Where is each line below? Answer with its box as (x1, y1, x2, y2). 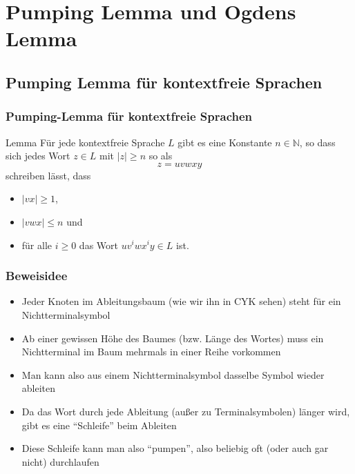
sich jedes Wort (6, 148, 70, 163)
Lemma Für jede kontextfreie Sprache (6, 135, 165, 149)
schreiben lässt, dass (6, 168, 91, 182)
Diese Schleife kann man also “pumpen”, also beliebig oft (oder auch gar (21, 441, 329, 455)
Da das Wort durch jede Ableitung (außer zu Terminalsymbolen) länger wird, (21, 404, 350, 418)
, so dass (299, 135, 336, 149)
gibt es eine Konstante (177, 135, 272, 149)
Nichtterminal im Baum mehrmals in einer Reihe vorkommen (21, 344, 281, 359)
